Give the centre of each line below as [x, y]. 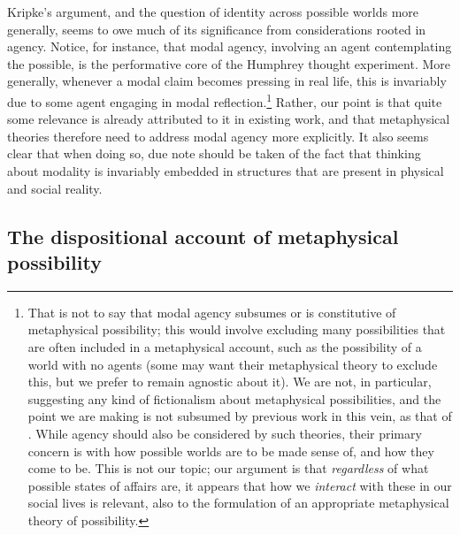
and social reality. [55, 188]
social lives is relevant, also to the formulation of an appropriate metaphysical [238, 503]
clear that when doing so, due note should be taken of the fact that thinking [214, 153]
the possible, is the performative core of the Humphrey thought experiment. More [229, 63]
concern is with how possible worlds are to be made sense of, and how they [231, 451]
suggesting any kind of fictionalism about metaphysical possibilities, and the [234, 398]
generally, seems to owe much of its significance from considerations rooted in [217, 29]
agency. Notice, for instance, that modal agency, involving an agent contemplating [230, 46]
